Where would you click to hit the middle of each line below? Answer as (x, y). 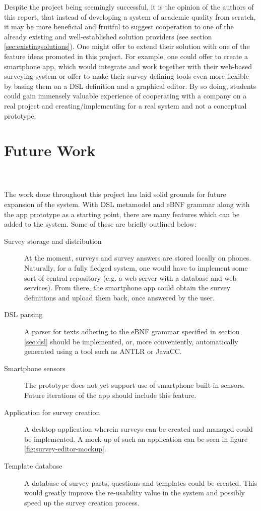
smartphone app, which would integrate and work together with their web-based (128, 66)
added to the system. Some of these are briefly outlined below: (100, 224)
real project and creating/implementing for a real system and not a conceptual (125, 105)
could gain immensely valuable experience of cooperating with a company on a (125, 96)
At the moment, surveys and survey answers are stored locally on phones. (138, 258)
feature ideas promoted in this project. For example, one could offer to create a (126, 56)
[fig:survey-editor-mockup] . (65, 449)
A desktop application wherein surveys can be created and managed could (139, 429)
